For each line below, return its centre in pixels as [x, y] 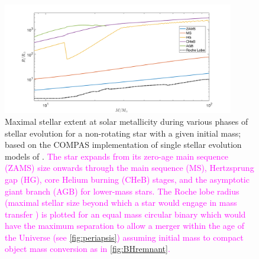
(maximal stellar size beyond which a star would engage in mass [121, 203]
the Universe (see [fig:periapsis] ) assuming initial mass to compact [124, 237]
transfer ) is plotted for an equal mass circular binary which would [125, 214]
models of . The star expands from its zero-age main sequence [117, 156]
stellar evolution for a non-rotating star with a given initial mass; [123, 133]
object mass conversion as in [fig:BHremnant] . [88, 249]
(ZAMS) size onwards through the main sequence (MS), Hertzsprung [129, 168]
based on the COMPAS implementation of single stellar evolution [123, 145]
